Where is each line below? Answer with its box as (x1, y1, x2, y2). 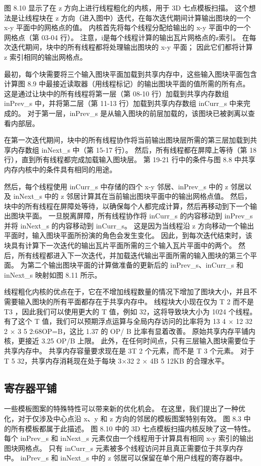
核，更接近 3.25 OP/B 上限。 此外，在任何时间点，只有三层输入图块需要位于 (4, 335, 255, 346)
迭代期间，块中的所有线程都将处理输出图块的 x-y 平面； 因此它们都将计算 (11, 42, 253, 52)
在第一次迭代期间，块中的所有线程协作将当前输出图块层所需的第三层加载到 (4, 135, 250, 145)
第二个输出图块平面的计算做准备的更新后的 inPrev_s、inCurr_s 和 (27, 260, 243, 270)
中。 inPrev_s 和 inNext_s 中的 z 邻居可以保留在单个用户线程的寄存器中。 (4, 452, 247, 463)
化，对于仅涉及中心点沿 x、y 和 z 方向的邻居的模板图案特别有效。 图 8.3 (4, 413, 241, 423)
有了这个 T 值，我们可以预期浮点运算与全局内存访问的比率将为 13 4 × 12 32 (4, 316, 252, 326)
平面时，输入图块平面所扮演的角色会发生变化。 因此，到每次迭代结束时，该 (4, 230, 252, 241)
